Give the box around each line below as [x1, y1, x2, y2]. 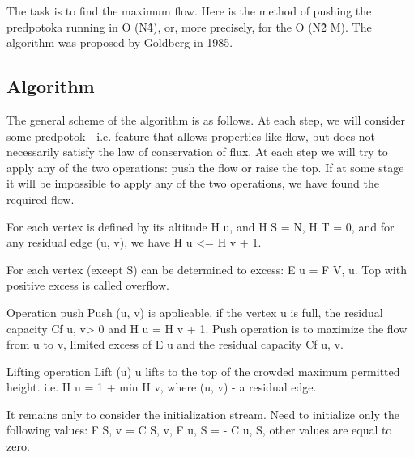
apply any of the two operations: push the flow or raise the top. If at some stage [6, 159, 404, 176]
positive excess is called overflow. [6, 277, 169, 294]
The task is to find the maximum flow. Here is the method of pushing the [6, 2, 372, 19]
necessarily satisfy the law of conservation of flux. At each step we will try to [6, 143, 388, 160]
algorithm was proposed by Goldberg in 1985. [6, 34, 233, 51]
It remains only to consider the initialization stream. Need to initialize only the [6, 405, 399, 422]
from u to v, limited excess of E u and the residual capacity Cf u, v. [6, 336, 344, 353]
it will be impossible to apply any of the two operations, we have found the [6, 175, 379, 192]
